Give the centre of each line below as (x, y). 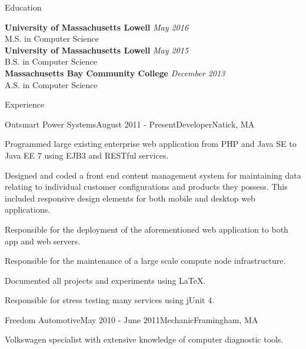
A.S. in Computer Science (51, 84)
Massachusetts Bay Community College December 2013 (115, 73)
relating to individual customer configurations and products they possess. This (146, 187)
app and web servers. (43, 241)
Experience (25, 104)
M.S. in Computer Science (52, 38)
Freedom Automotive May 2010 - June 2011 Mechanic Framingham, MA (132, 319)
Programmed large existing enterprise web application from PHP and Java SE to (151, 144)
